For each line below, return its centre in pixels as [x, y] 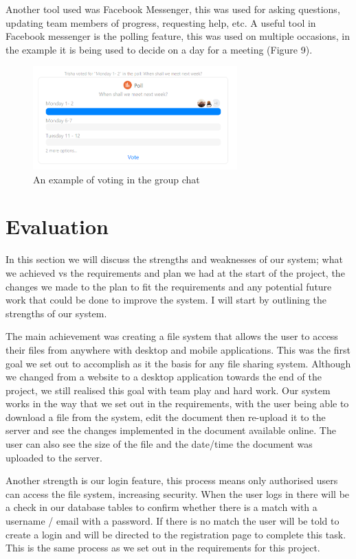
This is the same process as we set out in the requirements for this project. [163, 548]
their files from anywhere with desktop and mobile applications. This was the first [178, 349]
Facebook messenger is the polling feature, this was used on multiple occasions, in [178, 36]
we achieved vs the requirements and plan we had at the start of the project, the [175, 272]
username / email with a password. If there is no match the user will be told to [173, 521]
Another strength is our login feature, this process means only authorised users [172, 480]
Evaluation [57, 226]
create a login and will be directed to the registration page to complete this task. [176, 534]
